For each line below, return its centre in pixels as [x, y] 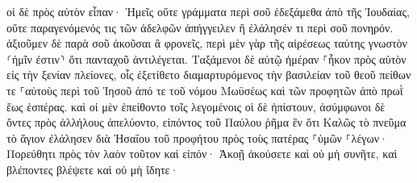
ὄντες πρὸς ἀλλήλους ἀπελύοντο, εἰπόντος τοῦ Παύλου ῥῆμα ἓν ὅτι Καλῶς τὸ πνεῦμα [206, 122]
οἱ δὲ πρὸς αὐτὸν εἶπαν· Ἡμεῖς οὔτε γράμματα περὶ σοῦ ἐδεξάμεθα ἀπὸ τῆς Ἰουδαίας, [208, 11]
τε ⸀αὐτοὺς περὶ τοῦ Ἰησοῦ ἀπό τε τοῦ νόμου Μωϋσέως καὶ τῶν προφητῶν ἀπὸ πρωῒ [205, 90]
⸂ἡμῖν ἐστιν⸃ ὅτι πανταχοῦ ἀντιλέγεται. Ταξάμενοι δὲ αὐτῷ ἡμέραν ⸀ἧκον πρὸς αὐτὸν [206, 58]
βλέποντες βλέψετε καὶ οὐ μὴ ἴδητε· [93, 169]
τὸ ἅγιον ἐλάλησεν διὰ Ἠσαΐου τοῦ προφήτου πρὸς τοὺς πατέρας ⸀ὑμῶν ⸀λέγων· [197, 137]
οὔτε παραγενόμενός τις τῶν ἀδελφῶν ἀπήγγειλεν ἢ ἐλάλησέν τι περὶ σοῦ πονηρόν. [200, 27]
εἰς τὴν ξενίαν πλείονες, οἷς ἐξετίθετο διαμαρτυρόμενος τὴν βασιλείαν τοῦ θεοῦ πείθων [209, 75]
